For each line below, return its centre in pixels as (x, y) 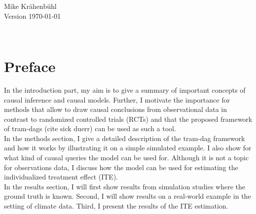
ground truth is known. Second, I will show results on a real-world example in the (128, 196)
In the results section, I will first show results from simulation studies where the (125, 186)
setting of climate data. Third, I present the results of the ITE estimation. (116, 206)
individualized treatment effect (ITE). (61, 177)
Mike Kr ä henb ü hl (30, 6)
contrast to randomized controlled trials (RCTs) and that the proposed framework (128, 119)
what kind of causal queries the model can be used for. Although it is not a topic (127, 158)
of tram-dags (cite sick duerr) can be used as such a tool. (90, 128)
